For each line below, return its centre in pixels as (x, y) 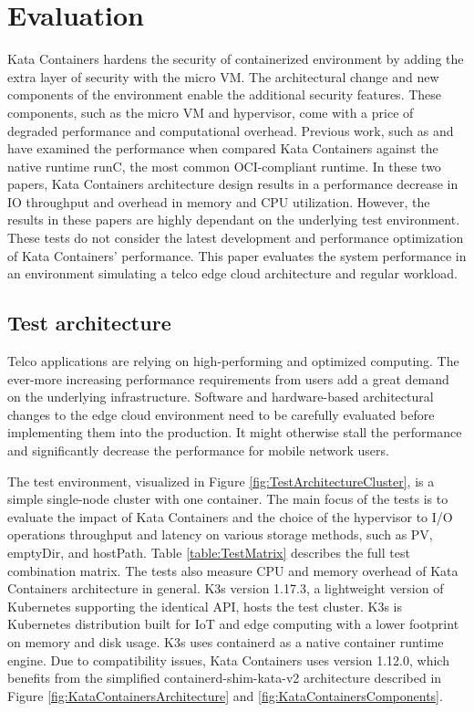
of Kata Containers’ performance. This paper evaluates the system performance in (237, 255)
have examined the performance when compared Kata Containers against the (223, 148)
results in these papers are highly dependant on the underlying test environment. (234, 220)
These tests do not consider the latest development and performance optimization (236, 238)
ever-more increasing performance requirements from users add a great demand (228, 378)
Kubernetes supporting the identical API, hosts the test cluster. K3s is (205, 606)
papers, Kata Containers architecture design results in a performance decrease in (233, 184)
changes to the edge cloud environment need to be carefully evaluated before (221, 414)
